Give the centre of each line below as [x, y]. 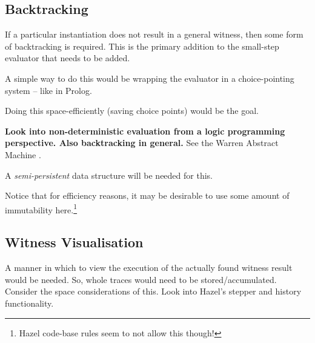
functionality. [29, 303]
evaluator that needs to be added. [68, 58]
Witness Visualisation [74, 242]
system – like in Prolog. [48, 90]
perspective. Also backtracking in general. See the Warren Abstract [142, 143]
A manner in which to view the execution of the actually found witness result [149, 268]
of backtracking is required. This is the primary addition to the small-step [142, 46]
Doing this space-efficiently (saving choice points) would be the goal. [132, 111]
